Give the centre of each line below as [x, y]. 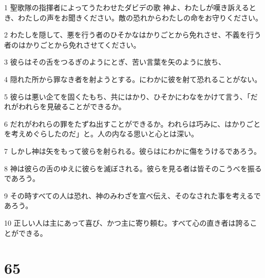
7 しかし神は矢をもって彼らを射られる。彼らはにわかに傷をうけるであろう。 [132, 151]
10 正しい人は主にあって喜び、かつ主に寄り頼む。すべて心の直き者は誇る [127, 222]
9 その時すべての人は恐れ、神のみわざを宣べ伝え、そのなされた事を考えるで [132, 195]
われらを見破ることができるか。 [72, 106]
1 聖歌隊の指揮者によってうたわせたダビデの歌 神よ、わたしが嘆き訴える [127, 7]
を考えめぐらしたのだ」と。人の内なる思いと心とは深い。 [101, 134]
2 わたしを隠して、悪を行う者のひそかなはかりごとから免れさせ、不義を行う [133, 35]
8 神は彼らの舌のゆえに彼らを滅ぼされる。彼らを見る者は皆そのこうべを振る [133, 168]
